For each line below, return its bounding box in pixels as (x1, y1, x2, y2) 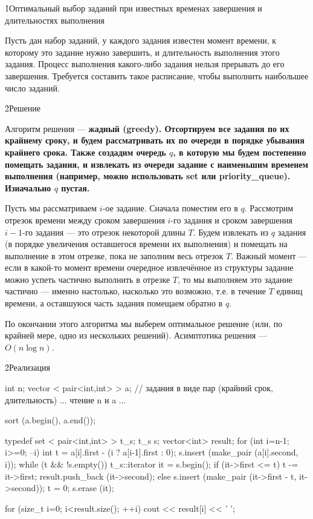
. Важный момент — (231, 249, 307, 262)
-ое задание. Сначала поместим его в (102, 202, 238, 214)
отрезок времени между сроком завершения (5, 213, 165, 226)
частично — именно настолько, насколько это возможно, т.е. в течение (5, 285, 266, 297)
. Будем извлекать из (193, 225, 269, 238)
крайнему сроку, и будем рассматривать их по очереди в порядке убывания (5, 134, 305, 147)
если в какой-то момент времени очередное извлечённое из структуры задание (5, 261, 294, 274)
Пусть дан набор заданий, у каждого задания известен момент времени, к (5, 34, 277, 47)
